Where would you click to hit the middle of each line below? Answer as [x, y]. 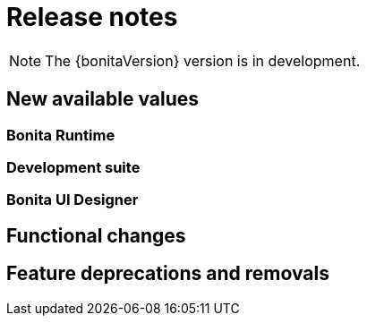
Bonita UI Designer [73, 200]
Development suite [73, 167]
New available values [103, 99]
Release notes [92, 17]
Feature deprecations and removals [168, 274]
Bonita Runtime [61, 135]
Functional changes [96, 235]
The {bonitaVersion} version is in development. [203, 60]
